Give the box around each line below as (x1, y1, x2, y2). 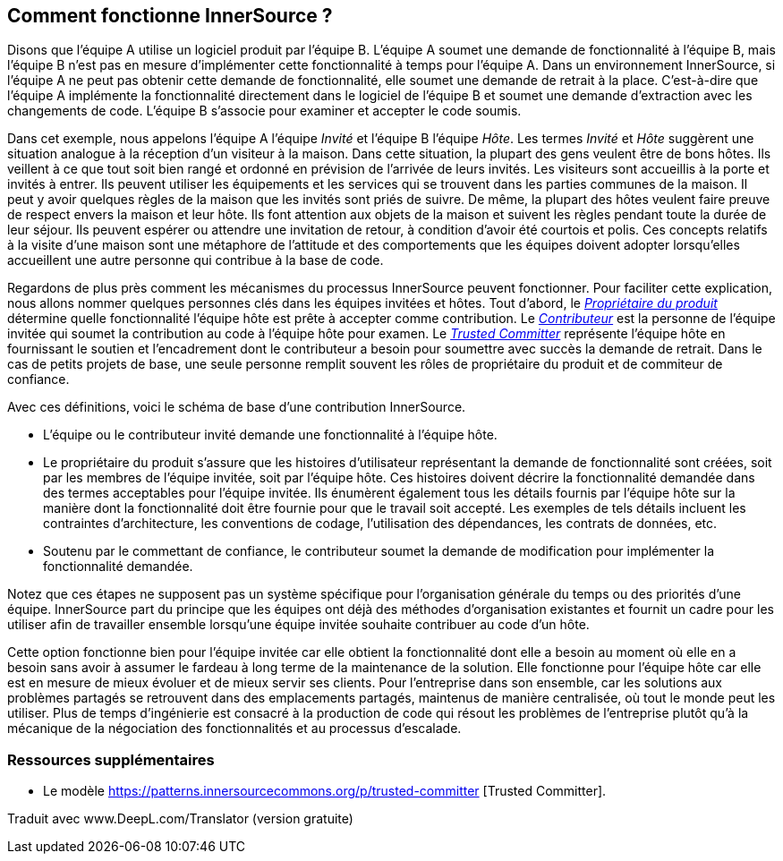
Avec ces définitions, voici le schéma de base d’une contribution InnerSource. (7, 399, 466, 415)
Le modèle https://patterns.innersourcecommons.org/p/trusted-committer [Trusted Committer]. (43, 783, 607, 799)
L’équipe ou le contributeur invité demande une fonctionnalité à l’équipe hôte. (43, 427, 498, 443)
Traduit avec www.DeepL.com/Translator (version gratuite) (7, 811, 353, 827)
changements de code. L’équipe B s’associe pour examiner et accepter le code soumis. (7, 103, 522, 119)
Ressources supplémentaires (7, 750, 215, 769)
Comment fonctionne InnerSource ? (7, 4, 333, 27)
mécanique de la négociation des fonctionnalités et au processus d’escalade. (7, 720, 462, 737)
